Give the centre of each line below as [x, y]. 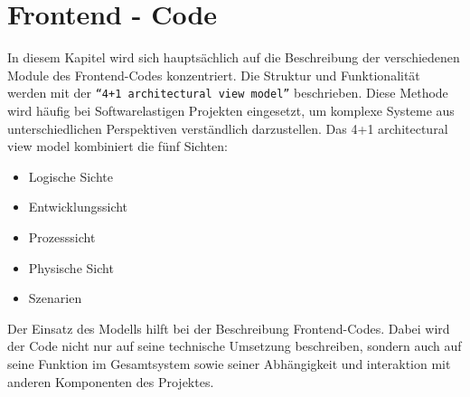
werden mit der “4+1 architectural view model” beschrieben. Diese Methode [228, 93]
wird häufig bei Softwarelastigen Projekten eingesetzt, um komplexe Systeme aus [231, 110]
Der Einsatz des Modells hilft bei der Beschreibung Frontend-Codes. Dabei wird [229, 328]
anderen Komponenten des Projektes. [111, 381]
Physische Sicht [71, 267]
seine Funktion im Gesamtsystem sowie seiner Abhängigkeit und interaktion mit [229, 363]
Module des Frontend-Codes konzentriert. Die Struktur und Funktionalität [214, 75]
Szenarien [55, 298]
